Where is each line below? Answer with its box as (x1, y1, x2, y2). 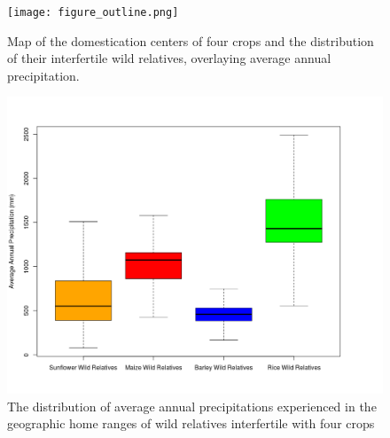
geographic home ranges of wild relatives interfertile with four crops (7, 414, 375, 433)
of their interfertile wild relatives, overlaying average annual (7, 49, 331, 67)
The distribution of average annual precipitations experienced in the (7, 396, 377, 415)
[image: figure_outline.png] (7, 6, 179, 19)
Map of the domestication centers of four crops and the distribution (7, 31, 374, 50)
